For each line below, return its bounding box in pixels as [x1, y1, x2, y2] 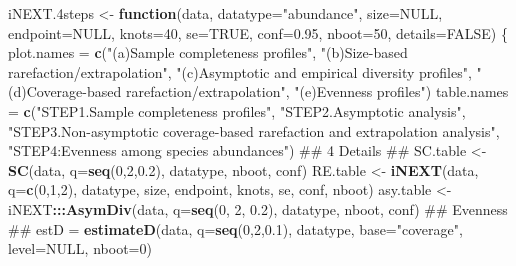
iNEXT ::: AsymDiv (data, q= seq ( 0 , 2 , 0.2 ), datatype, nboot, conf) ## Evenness [8, 198, 508, 219]
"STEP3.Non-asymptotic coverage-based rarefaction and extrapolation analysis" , [8, 120, 500, 141]
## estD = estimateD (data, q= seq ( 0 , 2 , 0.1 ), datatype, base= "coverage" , [8, 218, 463, 239]
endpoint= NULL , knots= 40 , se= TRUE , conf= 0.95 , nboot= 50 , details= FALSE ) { [8, 22, 508, 43]
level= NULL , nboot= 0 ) [8, 238, 152, 259]
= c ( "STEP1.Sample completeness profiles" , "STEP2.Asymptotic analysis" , [8, 100, 466, 121]
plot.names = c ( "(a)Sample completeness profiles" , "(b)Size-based [8, 42, 408, 63]
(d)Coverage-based [8, 81, 122, 102]
